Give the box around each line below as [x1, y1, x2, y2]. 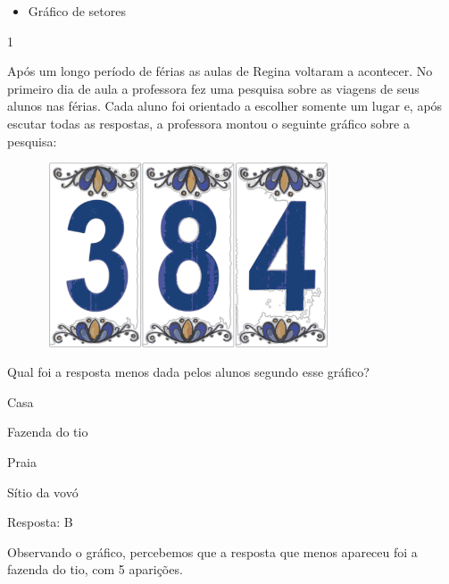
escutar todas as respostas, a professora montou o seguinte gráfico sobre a [7, 113, 410, 132]
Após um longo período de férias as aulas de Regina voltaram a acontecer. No [7, 62, 433, 80]
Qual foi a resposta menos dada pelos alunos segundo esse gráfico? [7, 363, 370, 381]
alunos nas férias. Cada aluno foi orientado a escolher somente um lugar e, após [7, 96, 443, 115]
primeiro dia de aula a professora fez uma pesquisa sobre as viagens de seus [7, 79, 420, 97]
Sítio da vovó [7, 482, 79, 501]
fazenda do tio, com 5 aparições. [7, 560, 183, 579]
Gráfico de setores [28, 2, 126, 20]
